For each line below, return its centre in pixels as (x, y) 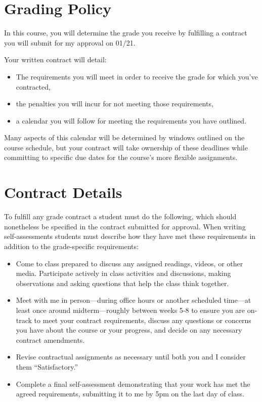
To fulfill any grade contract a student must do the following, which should (120, 216)
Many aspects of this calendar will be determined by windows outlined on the (124, 137)
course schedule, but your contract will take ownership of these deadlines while (126, 147)
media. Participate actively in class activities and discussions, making (123, 273)
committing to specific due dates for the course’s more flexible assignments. (121, 157)
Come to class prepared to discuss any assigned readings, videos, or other (129, 263)
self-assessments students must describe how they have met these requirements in (130, 236)
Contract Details (63, 192)
